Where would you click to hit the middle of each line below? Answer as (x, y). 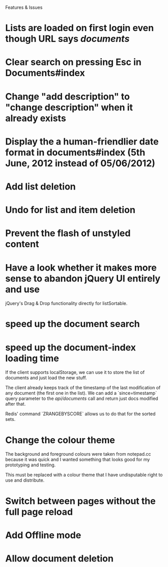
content (22, 244)
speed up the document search (73, 324)
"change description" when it (69, 107)
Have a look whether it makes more (81, 267)
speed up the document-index (71, 347)
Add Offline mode (43, 535)
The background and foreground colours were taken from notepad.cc (78, 454)
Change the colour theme (60, 440)
